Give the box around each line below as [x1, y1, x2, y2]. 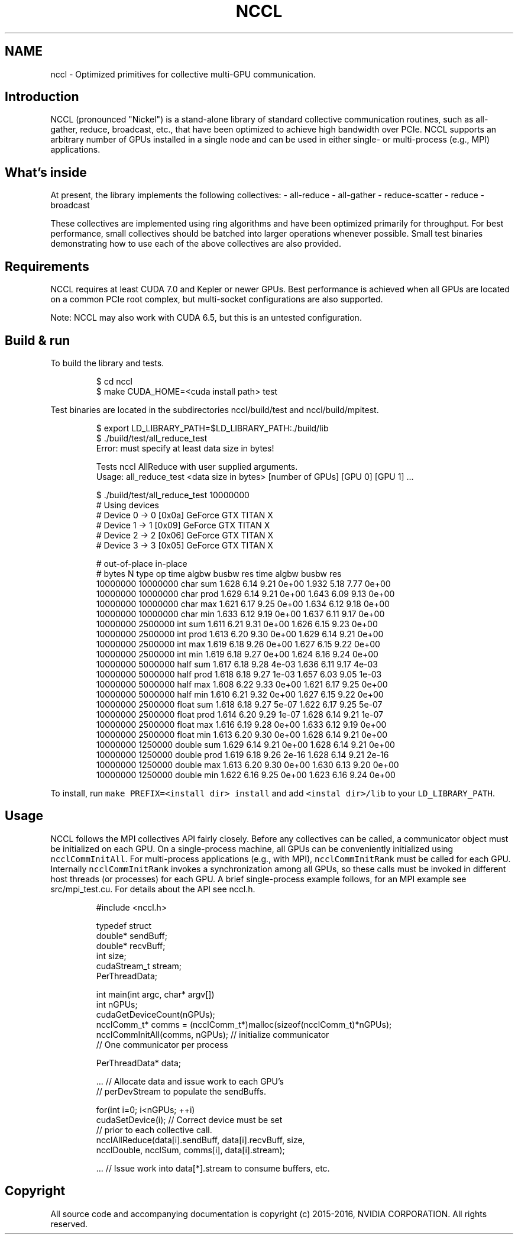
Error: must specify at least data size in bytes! [96, 443, 274, 453]
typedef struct [96, 920, 152, 931]
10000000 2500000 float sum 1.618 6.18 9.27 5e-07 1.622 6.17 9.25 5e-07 [96, 699, 383, 709]
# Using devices [96, 499, 159, 510]
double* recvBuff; [96, 940, 166, 951]
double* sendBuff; [96, 930, 167, 941]
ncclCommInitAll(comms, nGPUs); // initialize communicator [96, 1029, 329, 1040]
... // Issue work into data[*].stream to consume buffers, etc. [96, 1163, 330, 1173]
